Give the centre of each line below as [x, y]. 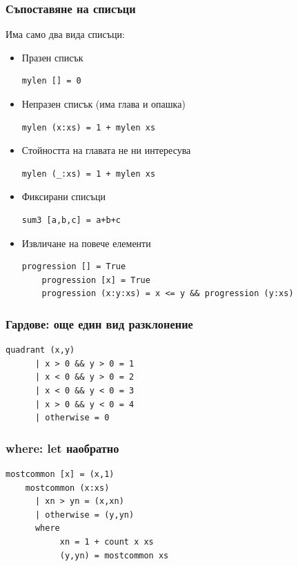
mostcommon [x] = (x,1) [60, 474]
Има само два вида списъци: [65, 34]
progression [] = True [74, 267]
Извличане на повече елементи [86, 243]
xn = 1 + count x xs [107, 541]
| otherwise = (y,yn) [85, 515]
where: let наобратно [62, 448]
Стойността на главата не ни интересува [106, 150]
